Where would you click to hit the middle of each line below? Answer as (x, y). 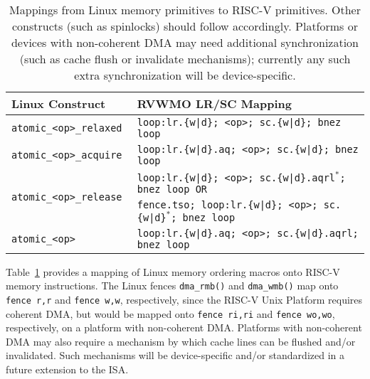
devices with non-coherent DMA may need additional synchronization (185, 42)
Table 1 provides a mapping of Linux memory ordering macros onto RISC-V (173, 271)
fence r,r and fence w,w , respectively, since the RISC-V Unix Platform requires (184, 299)
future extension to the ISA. (67, 369)
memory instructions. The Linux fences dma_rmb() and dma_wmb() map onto (172, 285)
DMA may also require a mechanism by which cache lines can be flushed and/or (181, 341)
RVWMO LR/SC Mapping (215, 103)
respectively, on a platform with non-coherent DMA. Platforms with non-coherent (184, 327)
